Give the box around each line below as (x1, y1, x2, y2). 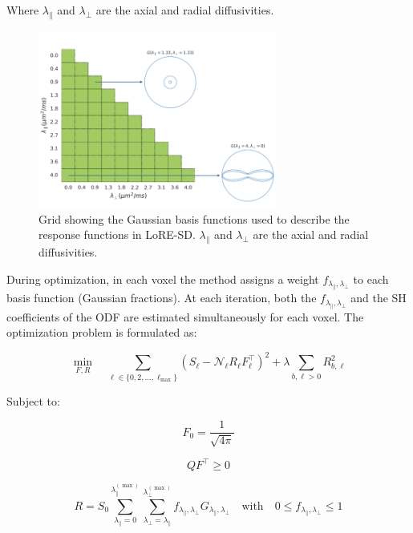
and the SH (350, 289, 407, 306)
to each (353, 270, 389, 287)
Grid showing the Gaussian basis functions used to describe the (38, 210, 350, 227)
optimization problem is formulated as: (6, 324, 197, 341)
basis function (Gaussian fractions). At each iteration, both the (6, 289, 317, 306)
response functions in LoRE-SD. (38, 226, 196, 243)
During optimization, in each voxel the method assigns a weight (6, 270, 319, 287)
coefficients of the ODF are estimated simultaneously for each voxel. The (6, 308, 364, 325)
